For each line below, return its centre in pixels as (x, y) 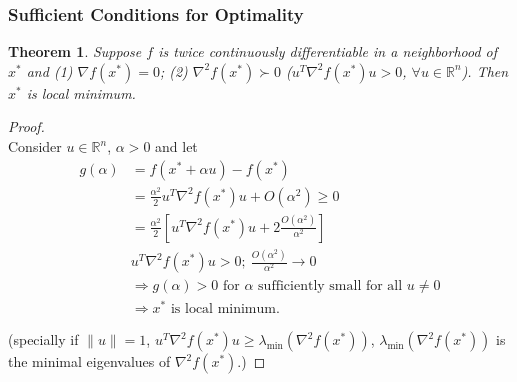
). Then (485, 70)
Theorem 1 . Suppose (75, 51)
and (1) (49, 70)
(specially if (43, 339)
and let (176, 146)
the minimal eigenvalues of (89, 361)
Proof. (26, 126)
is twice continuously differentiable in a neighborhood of (328, 51)
